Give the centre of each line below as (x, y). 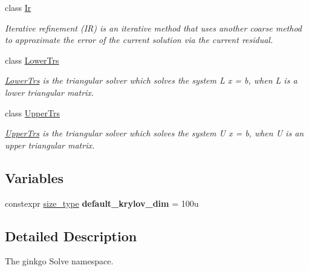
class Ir (18, 7)
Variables (34, 177)
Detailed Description (71, 236)
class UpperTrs (32, 112)
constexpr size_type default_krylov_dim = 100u (102, 203)
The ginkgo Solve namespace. (59, 261)
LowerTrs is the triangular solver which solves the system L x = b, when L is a (151, 80)
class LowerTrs (32, 60)
